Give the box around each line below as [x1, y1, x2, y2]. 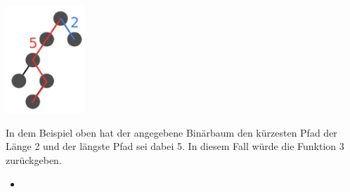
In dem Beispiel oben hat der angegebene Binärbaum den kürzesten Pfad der [6, 125, 337, 139]
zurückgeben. [6, 152, 62, 167]
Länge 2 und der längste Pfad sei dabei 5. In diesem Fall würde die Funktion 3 [6, 139, 344, 153]
